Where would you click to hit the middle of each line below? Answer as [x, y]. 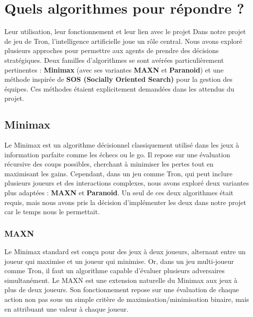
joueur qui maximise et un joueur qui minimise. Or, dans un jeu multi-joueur [119, 261]
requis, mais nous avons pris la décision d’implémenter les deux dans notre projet [126, 202]
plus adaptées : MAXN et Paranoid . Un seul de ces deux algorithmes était [119, 193]
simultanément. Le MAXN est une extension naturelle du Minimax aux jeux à [121, 280]
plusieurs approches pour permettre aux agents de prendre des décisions [112, 50]
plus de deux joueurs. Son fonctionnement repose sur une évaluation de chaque [122, 289]
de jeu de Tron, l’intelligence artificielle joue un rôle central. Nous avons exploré [123, 41]
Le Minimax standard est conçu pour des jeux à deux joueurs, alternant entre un [125, 252]
